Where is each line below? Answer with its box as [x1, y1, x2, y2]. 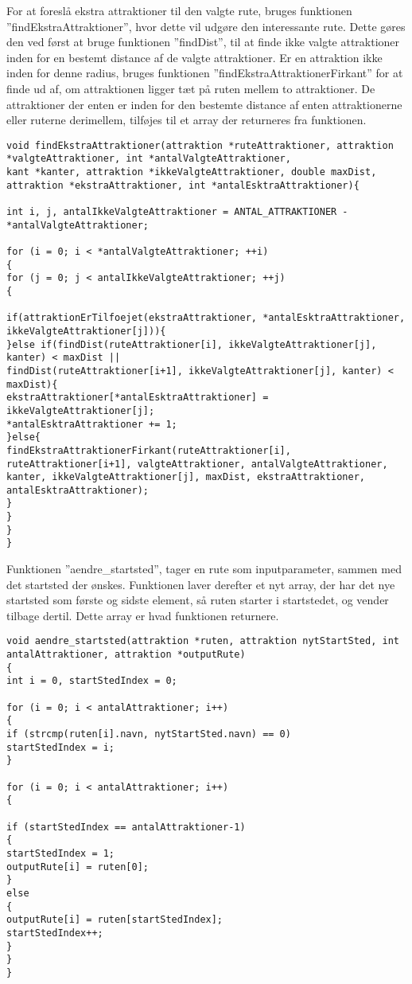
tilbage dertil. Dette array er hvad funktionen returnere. [6, 607, 279, 623]
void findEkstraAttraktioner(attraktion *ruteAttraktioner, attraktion [6, 139, 394, 151]
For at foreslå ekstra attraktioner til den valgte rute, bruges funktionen [6, 2, 352, 18]
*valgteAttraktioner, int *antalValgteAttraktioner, [6, 153, 291, 165]
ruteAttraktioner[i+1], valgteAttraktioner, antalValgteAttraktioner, [6, 458, 388, 470]
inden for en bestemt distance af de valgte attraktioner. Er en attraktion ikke [6, 49, 383, 65]
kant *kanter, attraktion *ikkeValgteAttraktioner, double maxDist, [6, 166, 377, 178]
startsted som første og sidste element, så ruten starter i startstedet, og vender [6, 592, 389, 608]
